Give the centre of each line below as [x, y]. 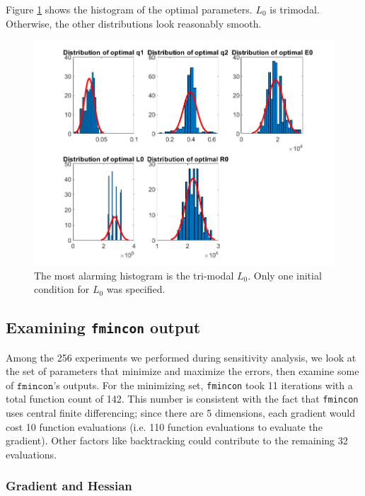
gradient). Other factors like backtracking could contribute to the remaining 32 [177, 440]
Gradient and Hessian [69, 486]
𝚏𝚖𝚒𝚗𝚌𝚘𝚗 [35, 386]
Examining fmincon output [103, 327]
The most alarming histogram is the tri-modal [134, 275]
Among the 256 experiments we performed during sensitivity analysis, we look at [181, 357]
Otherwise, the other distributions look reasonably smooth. [134, 23]
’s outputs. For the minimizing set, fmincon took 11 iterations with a [203, 385]
